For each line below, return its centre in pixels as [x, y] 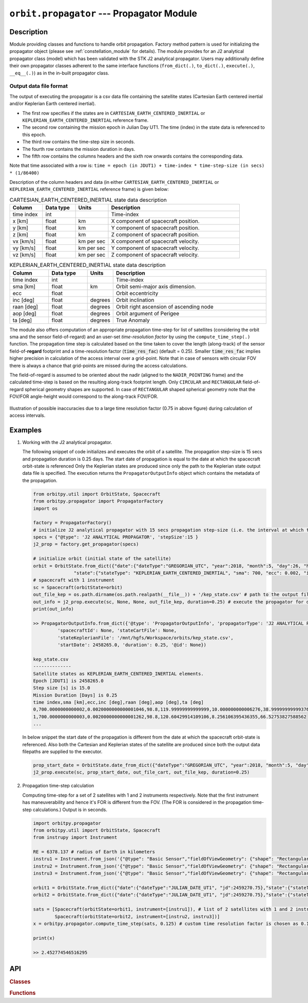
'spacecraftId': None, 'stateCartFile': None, [117, 631]
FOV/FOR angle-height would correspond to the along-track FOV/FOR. [84, 397]
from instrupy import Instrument [75, 837]
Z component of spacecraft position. [155, 235]
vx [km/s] [24, 241]
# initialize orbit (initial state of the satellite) [102, 559]
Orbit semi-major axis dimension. [156, 286]
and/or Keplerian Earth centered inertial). [53, 104]
